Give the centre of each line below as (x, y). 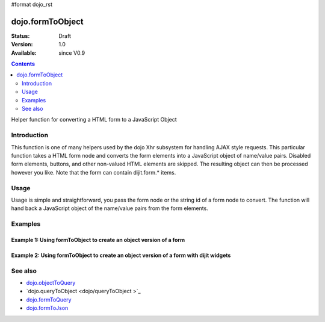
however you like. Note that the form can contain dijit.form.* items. (94, 172)
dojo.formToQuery (49, 299)
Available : (24, 53)
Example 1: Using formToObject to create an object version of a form (98, 240)
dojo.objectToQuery (51, 282)
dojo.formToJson (47, 308)
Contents (23, 64)
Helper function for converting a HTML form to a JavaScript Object (94, 120)
